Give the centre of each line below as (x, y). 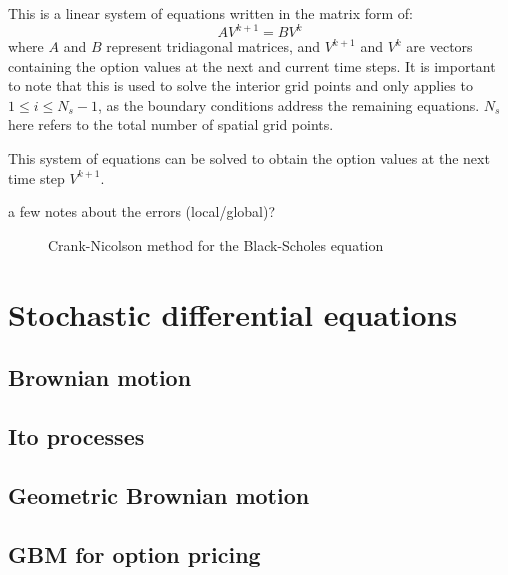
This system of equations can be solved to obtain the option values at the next (249, 158)
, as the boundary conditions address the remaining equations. (288, 104)
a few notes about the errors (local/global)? (142, 211)
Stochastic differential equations (233, 313)
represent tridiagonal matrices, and (213, 46)
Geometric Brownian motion (159, 494)
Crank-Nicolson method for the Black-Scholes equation (216, 244)
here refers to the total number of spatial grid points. (171, 124)
